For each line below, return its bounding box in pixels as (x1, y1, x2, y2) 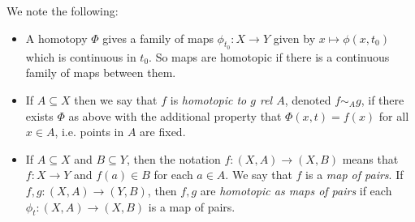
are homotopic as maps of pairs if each (200, 181, 392, 199)
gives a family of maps (102, 29, 214, 46)
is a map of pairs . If (305, 166, 404, 183)
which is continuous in (25, 48, 136, 65)
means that (342, 150, 399, 167)
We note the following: (6, 2, 119, 19)
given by (273, 29, 316, 46)
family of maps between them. (25, 64, 176, 81)
